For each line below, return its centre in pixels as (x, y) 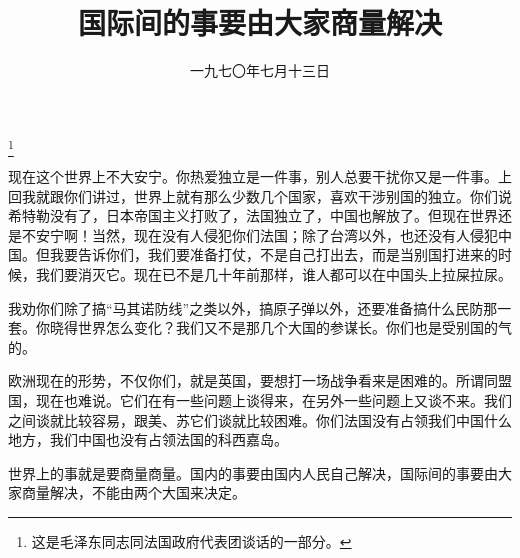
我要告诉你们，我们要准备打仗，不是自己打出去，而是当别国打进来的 (273, 254)
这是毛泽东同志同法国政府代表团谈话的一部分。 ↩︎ (191, 540)
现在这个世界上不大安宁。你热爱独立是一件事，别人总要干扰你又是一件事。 (253, 176)
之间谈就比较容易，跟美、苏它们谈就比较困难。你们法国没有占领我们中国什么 (260, 419)
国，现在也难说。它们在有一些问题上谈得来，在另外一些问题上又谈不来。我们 (260, 399)
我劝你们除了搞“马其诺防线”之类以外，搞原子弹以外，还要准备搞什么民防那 (253, 307)
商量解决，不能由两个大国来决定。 (133, 492)
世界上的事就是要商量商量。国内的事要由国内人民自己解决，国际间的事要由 (253, 472)
